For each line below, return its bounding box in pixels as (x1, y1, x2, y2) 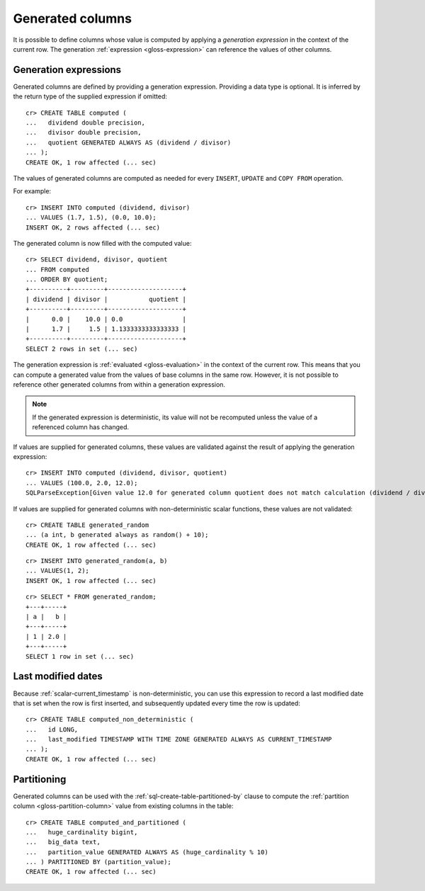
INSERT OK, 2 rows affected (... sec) (25, 223, 161, 232)
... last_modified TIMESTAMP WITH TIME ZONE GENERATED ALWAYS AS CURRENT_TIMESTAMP (25, 735, 332, 744)
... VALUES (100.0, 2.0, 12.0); (25, 479, 138, 487)
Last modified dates (13, 670, 103, 683)
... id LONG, (25, 725, 79, 733)
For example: (13, 187, 52, 195)
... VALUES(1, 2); (25, 567, 90, 575)
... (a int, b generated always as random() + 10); (25, 531, 209, 539)
